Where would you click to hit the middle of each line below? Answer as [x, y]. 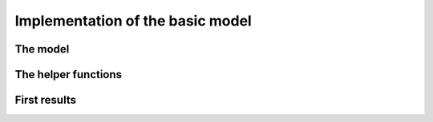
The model [42, 49]
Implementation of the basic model [133, 21]
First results [45, 100]
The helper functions [69, 75]
